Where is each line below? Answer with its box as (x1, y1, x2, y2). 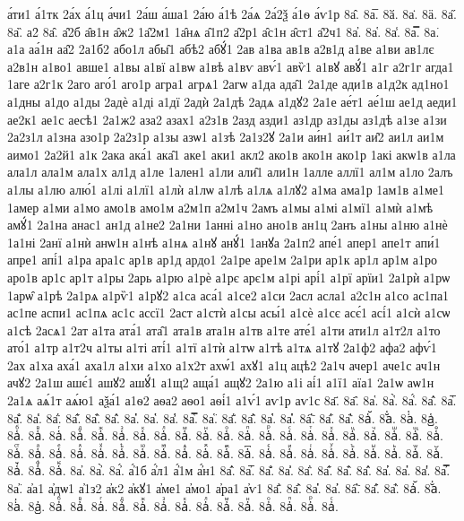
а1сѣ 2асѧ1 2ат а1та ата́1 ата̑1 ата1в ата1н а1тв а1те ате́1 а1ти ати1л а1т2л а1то (7, 320, 441, 339)
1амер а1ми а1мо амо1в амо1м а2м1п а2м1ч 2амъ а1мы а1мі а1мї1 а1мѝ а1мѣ (7, 197, 434, 216)
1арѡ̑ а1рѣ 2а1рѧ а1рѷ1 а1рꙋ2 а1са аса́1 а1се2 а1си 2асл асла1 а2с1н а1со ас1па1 (7, 285, 450, 304)
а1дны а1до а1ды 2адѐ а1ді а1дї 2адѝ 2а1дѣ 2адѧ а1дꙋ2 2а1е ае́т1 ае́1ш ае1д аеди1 (7, 91, 458, 110)
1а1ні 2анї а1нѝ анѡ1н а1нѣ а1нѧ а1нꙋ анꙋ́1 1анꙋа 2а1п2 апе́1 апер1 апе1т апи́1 (7, 232, 441, 251)
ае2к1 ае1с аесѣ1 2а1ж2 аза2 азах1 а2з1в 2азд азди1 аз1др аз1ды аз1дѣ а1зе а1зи (7, 109, 447, 128)
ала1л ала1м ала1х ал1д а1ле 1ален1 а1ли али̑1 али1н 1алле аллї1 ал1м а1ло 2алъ (7, 162, 453, 181)
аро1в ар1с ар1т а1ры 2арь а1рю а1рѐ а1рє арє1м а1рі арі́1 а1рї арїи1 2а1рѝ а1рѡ (7, 267, 451, 286)
